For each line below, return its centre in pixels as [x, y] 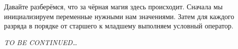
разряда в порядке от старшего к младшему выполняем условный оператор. [119, 26]
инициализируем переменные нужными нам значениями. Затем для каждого [119, 16]
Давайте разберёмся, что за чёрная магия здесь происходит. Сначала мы [114, 6]
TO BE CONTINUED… [41, 42]
